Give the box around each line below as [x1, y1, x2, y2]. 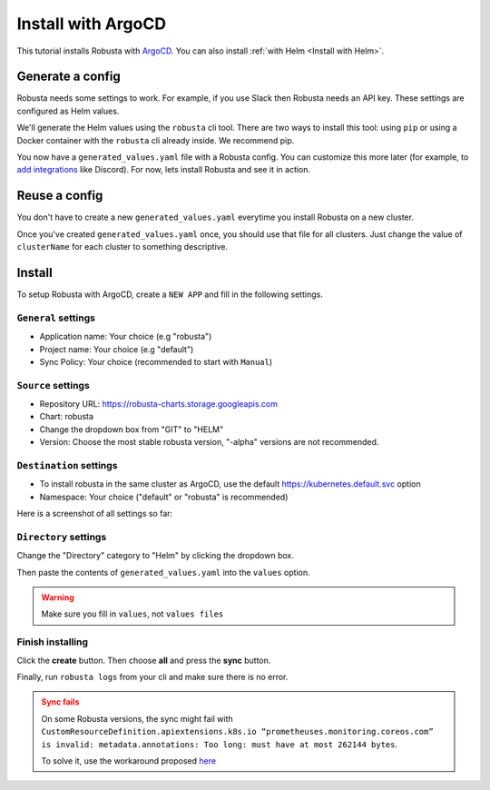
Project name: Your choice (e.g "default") [39, 343, 194, 354]
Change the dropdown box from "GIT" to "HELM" [39, 423, 224, 435]
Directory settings [16, 530, 107, 543]
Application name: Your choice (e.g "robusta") [39, 331, 212, 342]
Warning [41, 592, 74, 603]
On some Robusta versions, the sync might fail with [41, 713, 233, 724]
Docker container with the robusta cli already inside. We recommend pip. [16, 134, 295, 145]
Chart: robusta [39, 411, 94, 422]
